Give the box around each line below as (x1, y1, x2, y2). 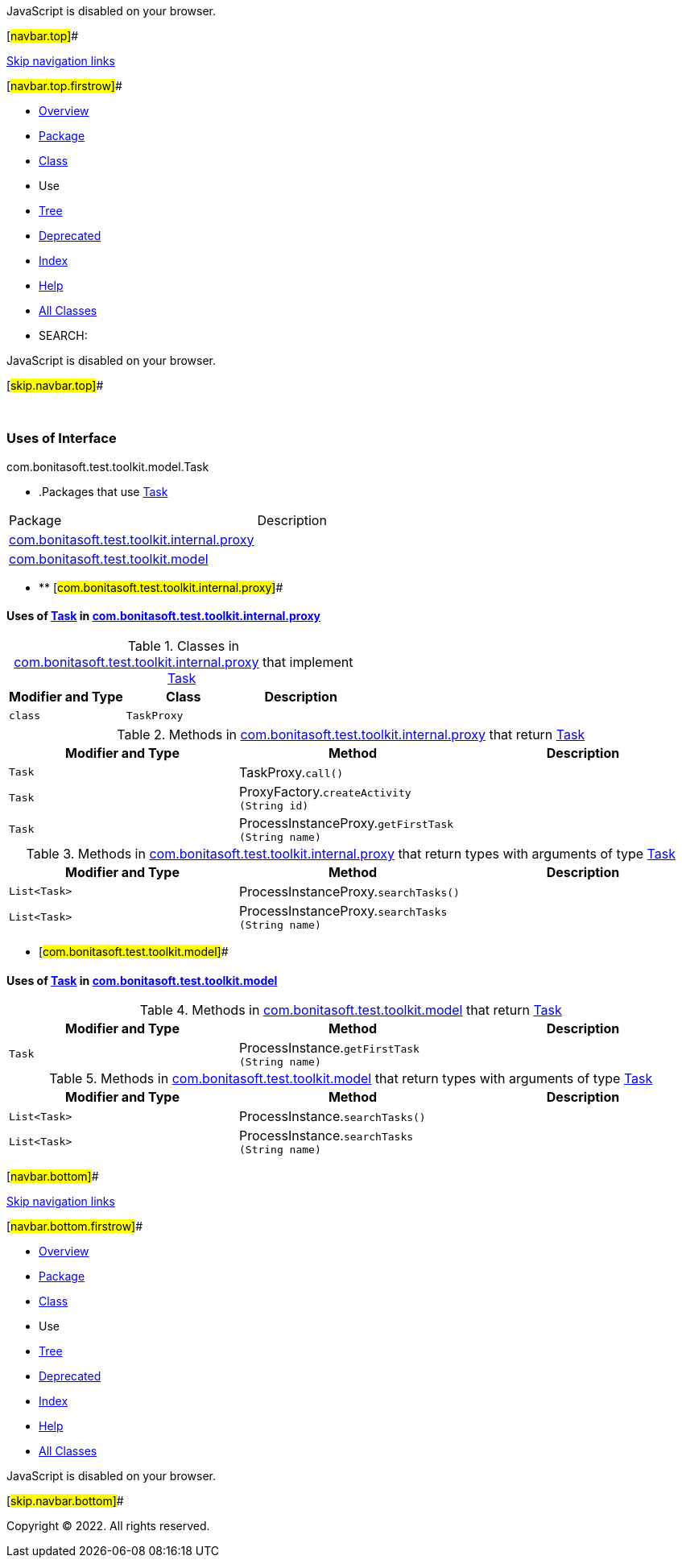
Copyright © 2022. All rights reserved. (6, 1519, 210, 1533)
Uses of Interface (6, 430, 117, 447)
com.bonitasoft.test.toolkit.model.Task (6, 459, 209, 474)
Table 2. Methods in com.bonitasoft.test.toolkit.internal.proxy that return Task (117, 726, 585, 743)
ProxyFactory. (238, 783, 324, 800)
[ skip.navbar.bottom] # (6, 1494, 124, 1508)
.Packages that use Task (39, 484, 168, 499)
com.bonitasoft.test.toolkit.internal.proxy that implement (14, 653, 353, 670)
